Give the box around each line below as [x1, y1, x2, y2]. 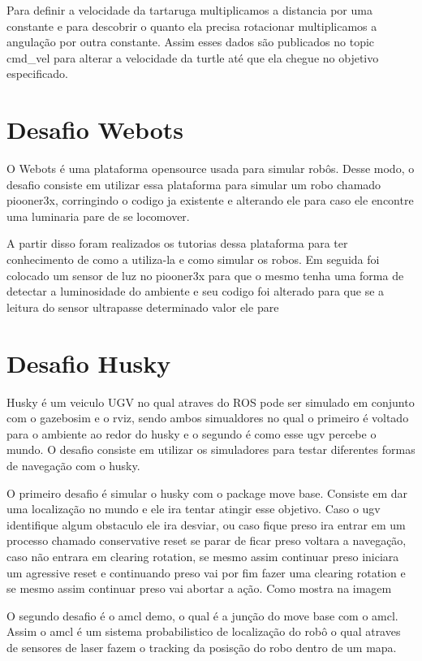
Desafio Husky [6, 346, 171, 379]
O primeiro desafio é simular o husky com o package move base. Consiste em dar [6, 484, 408, 501]
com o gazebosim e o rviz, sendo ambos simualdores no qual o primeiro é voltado [6, 409, 409, 426]
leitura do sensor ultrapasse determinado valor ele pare [6, 298, 279, 315]
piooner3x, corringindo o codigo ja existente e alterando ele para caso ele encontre [6, 192, 414, 209]
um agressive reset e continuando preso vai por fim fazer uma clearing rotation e [6, 564, 406, 581]
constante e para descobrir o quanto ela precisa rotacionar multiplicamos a [6, 17, 377, 34]
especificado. [6, 65, 68, 82]
